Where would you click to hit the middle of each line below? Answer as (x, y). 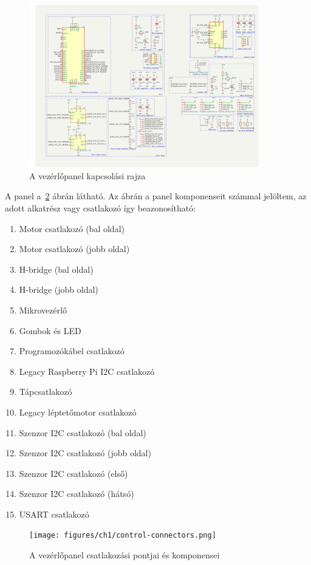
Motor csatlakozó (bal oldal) (72, 228)
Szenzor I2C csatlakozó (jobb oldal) (85, 453)
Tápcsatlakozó (46, 392)
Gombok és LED (50, 330)
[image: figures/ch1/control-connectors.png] (123, 536)
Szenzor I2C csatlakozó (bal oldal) (83, 432)
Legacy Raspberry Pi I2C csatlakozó (87, 371)
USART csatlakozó (54, 514)
